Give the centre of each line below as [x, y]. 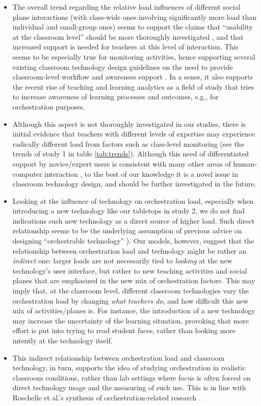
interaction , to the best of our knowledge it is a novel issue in [141, 173]
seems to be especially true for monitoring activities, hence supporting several [134, 56]
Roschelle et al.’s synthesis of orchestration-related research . [107, 397]
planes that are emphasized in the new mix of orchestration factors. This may [134, 280]
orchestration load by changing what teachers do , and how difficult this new [130, 300]
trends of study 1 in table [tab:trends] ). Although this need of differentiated [131, 154]
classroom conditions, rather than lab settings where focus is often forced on [132, 377]
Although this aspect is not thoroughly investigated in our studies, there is [129, 124]
